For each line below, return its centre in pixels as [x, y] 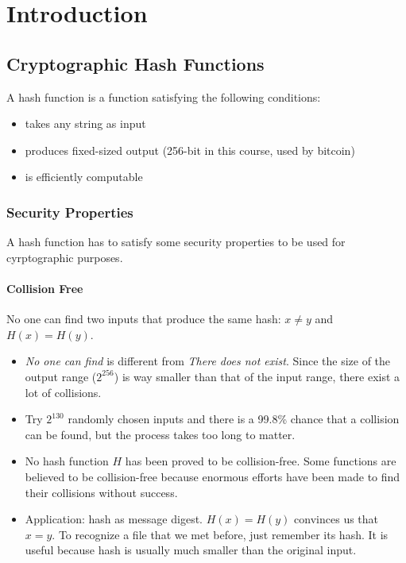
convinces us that [336, 519]
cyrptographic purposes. [65, 257]
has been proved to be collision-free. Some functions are [261, 461]
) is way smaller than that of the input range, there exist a [257, 376]
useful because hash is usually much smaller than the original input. [191, 550]
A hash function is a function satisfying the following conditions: [164, 96]
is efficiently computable [84, 177]
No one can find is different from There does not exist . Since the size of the [208, 361]
